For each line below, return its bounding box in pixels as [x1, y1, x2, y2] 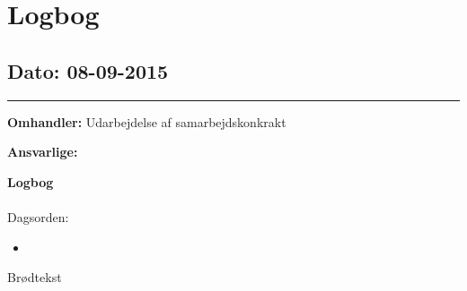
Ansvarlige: [7, 142, 78, 161]
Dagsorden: [7, 207, 69, 226]
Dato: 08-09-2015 [7, 56, 169, 84]
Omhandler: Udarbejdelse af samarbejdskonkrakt [7, 112, 286, 131]
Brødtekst [7, 268, 62, 287]
